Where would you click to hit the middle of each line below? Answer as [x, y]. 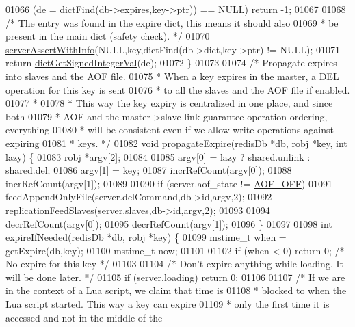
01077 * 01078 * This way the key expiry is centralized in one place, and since [169, 103]
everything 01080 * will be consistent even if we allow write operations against [170, 130]
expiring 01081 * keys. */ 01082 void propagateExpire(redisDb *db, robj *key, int [176, 143]
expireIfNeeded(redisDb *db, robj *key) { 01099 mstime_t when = [146, 237]
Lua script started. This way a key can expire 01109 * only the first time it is [168, 304]
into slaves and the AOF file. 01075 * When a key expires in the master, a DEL [172, 76]
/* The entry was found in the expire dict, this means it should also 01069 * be [172, 22]
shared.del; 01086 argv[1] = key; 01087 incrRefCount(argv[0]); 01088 [149, 170]
